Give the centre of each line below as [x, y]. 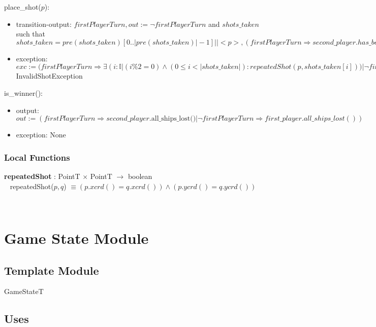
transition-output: [44, 24]
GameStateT [24, 291]
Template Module [52, 270]
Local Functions [37, 157]
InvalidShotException [49, 76]
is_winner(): [23, 93]
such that [31, 34]
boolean [140, 176]
